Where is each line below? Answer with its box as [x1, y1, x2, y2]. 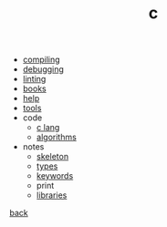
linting [22, 74, 47, 85]
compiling [22, 54, 61, 66]
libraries [36, 190, 68, 201]
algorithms [36, 131, 78, 143]
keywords [36, 170, 74, 181]
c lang [36, 122, 60, 133]
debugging [22, 64, 64, 75]
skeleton [36, 151, 69, 162]
